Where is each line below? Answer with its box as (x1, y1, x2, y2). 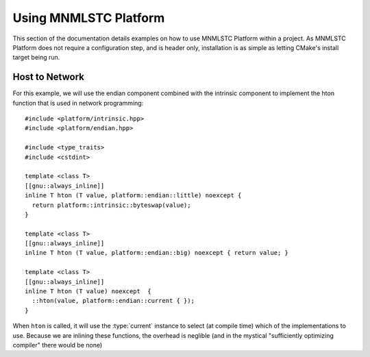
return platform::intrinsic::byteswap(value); (32, 201, 191, 209)
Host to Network (12, 71, 85, 83)
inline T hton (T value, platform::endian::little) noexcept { (25, 192, 242, 199)
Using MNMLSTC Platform (12, 10, 165, 25)
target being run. (12, 53, 60, 62)
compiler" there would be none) (12, 341, 103, 349)
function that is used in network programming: (12, 99, 144, 107)
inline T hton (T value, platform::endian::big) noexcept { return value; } (25, 249, 289, 257)
